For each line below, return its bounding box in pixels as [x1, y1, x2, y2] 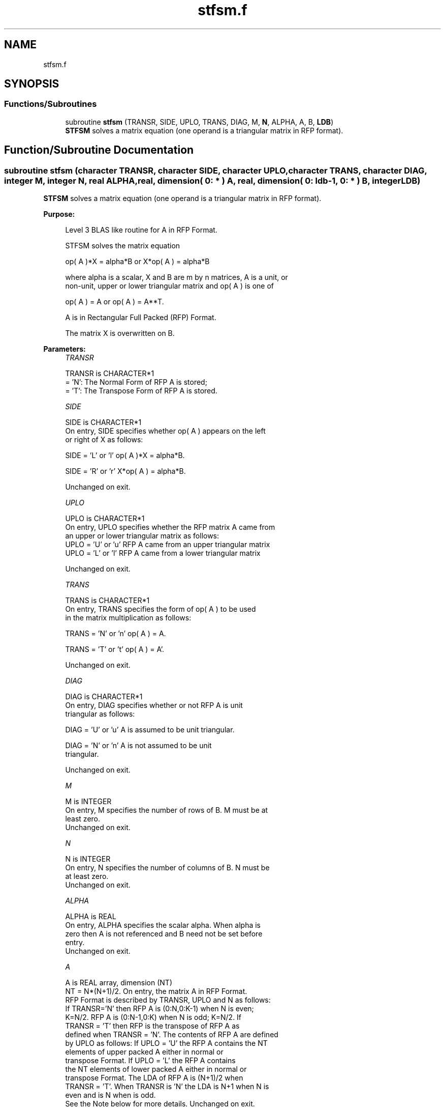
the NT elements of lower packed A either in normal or [65, 1065, 247, 1074]
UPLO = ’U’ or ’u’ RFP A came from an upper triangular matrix [65, 540, 270, 549]
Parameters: [43, 345, 86, 354]
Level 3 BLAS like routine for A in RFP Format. [65, 225, 217, 235]
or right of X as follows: [65, 435, 143, 444]
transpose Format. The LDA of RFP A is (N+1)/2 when [65, 1073, 243, 1083]
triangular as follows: [65, 709, 135, 719]
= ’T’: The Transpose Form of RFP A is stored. [65, 386, 217, 395]
